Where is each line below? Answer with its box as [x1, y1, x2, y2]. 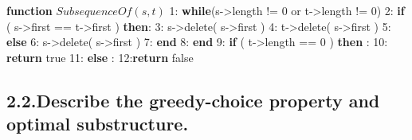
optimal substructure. [6, 111, 189, 136]
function [6, 2, 53, 18]
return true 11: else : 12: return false [6, 49, 194, 65]
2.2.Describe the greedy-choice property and [6, 87, 380, 112]
